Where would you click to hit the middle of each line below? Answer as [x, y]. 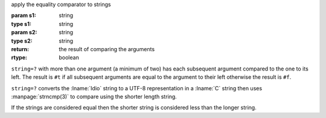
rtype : [19, 58]
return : [20, 49]
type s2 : [22, 41]
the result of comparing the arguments [107, 49]
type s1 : [21, 23]
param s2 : [24, 33]
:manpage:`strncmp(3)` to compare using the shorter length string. [94, 96]
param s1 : [24, 16]
